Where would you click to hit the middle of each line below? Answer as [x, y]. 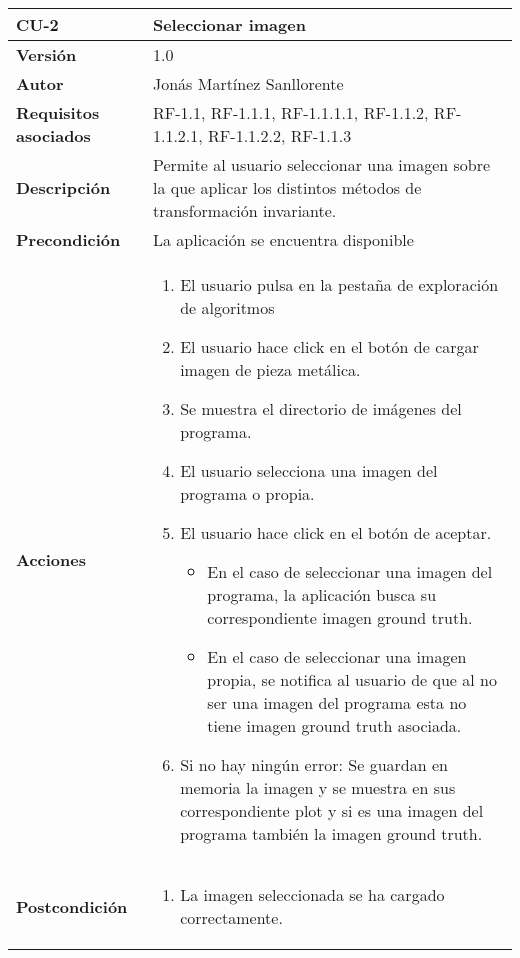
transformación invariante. [244, 210]
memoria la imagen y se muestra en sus [318, 787]
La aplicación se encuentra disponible [283, 239]
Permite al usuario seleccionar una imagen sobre [321, 164]
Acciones [51, 559]
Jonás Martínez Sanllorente [248, 83]
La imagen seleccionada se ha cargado [312, 894]
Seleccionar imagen [229, 24]
